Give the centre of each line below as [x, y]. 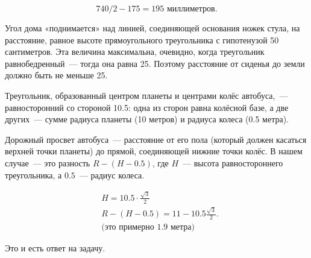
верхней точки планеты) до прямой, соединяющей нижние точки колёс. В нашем [154, 151]
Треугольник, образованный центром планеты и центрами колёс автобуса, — [146, 95]
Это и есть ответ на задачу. [55, 248]
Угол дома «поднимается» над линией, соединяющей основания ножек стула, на [152, 28]
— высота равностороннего [233, 162]
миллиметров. [192, 9]
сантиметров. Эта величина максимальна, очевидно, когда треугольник [135, 52]
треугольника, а [33, 175]
